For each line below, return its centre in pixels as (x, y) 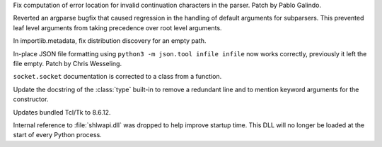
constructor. (31, 99)
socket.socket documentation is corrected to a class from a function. (117, 77)
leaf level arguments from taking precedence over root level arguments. (117, 27)
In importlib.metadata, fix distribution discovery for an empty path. (110, 41)
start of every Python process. (57, 135)
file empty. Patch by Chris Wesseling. (68, 63)
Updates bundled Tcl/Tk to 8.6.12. (62, 112)
